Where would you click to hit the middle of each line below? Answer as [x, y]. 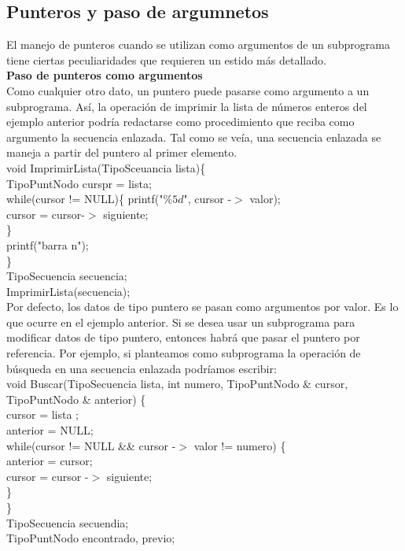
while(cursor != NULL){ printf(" [85, 199]
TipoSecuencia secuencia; [67, 276]
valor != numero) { [240, 445]
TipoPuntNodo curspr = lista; [79, 183]
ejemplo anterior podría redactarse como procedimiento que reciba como [180, 122]
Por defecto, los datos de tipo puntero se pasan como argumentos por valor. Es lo [202, 307]
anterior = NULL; [50, 430]
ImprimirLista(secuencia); [68, 291]
